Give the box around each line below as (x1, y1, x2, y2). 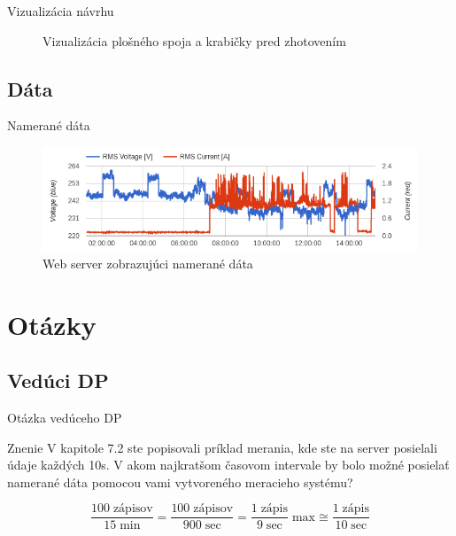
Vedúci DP (7, 367, 109, 394)
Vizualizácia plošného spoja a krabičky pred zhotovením (43, 31, 346, 50)
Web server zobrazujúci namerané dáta (43, 253, 253, 272)
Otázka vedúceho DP (7, 408, 122, 426)
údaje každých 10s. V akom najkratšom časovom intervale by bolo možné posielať (7, 455, 450, 474)
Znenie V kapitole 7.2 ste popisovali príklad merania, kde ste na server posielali (7, 438, 437, 456)
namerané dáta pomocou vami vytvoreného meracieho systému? (7, 472, 353, 491)
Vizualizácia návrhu (7, 2, 114, 19)
